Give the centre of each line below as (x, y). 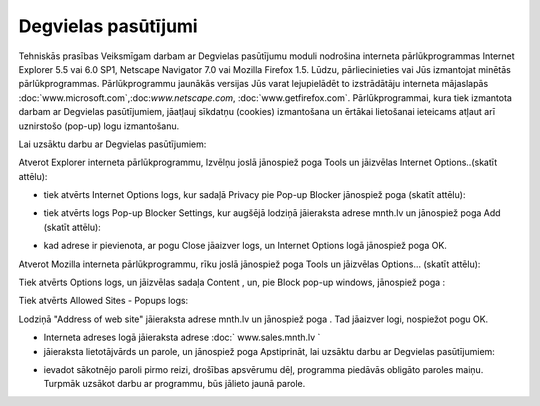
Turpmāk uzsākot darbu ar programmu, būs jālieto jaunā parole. (174, 384)
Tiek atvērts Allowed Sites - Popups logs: (103, 301)
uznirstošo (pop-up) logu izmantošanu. (99, 126)
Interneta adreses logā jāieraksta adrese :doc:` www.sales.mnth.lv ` (182, 337)
